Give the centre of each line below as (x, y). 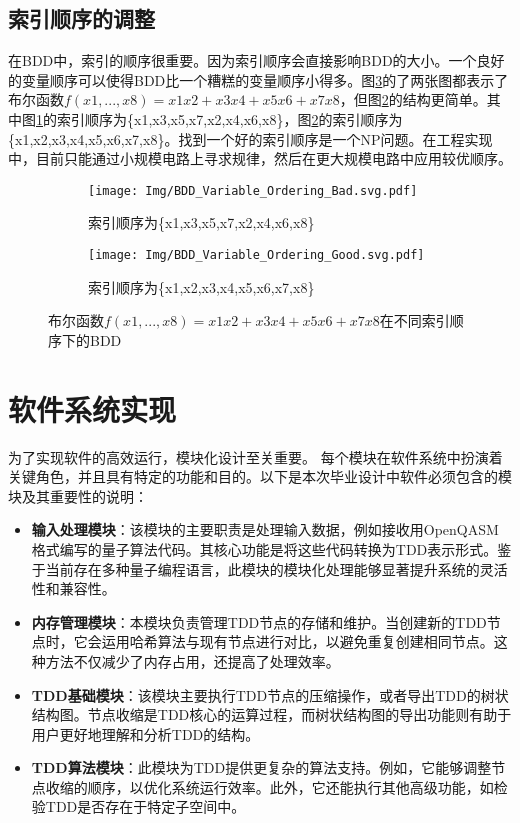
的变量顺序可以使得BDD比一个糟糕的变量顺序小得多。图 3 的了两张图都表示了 (258, 79)
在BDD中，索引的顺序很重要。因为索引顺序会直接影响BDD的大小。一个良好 (256, 60)
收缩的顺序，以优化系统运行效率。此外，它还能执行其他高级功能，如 (269, 786)
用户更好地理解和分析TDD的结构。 (145, 733)
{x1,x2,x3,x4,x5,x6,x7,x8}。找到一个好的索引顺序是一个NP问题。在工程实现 (250, 138)
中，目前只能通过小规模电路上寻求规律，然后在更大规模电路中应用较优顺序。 (260, 158)
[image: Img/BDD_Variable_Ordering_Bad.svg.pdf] (253, 190)
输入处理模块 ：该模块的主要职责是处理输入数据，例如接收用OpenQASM (265, 529)
